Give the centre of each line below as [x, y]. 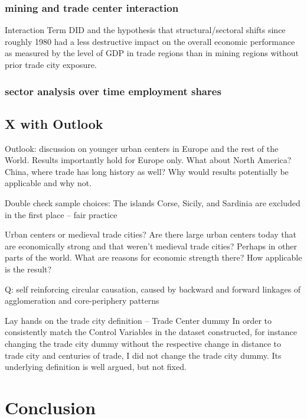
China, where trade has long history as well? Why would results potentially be [147, 171]
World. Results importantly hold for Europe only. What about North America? [148, 160]
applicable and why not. [48, 183]
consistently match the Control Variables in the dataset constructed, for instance [151, 332]
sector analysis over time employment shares [113, 91]
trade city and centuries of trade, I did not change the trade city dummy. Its [143, 355]
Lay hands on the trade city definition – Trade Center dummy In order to [138, 320]
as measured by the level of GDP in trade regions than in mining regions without [152, 53]
